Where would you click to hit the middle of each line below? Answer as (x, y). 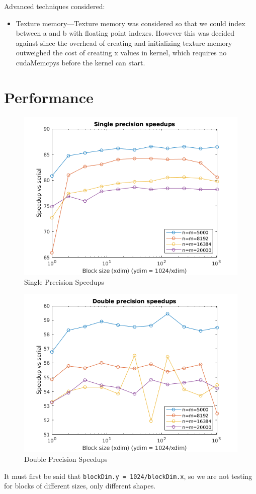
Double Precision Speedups (66, 459)
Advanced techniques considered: (55, 6)
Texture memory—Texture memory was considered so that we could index (131, 23)
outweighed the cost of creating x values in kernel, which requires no (121, 53)
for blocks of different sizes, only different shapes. (80, 486)
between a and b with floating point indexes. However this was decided (125, 33)
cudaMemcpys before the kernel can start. (80, 62)
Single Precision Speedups (64, 281)
